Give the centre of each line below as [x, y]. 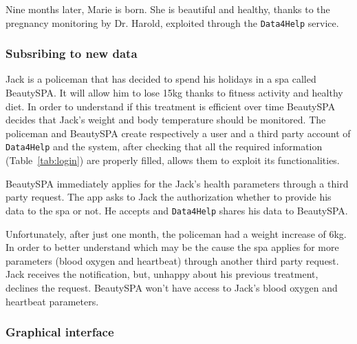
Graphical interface [60, 332]
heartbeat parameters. [52, 301]
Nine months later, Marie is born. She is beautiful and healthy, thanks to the [168, 9]
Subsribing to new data [72, 53]
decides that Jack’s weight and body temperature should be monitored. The [166, 120]
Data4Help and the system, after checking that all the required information [164, 146]
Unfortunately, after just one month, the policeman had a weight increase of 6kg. [176, 233]
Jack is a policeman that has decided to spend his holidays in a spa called [161, 79]
